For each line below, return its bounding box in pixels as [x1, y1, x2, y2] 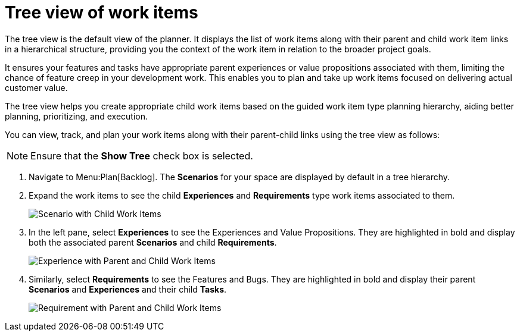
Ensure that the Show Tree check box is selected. [30, 149, 253, 162]
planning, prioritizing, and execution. [5, 111, 148, 121]
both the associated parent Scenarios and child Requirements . [29, 237, 277, 247]
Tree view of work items [5, 2, 198, 23]
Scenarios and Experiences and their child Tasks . [29, 284, 227, 294]
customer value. [5, 82, 68, 93]
